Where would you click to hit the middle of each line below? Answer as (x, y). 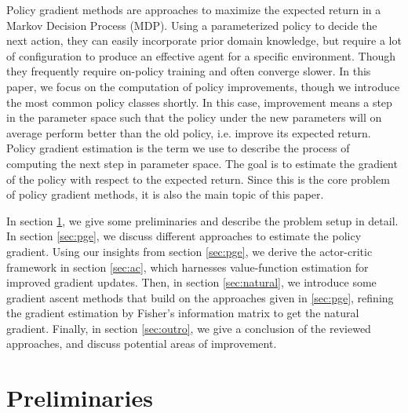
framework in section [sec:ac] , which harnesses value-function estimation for (188, 267)
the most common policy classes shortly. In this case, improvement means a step (199, 102)
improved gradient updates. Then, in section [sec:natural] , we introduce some (191, 282)
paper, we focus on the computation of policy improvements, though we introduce (203, 86)
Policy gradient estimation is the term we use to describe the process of (178, 148)
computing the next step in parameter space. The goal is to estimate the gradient (202, 163)
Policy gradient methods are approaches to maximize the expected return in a (194, 9)
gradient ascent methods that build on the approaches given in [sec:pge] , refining (200, 297)
